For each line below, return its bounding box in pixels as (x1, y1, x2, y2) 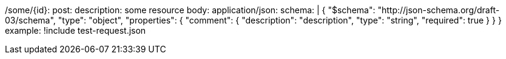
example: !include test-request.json (5, 25, 146, 36)
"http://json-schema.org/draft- (377, 5, 500, 15)
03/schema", (5, 15, 56, 25)
